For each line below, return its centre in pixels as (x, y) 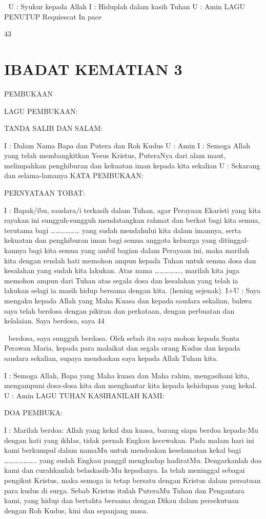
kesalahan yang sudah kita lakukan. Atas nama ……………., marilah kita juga (122, 270)
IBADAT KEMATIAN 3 (93, 69)
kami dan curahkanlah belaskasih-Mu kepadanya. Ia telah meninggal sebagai (125, 470)
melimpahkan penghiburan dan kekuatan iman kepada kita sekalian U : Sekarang (132, 165)
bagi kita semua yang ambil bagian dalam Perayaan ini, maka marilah (139, 250)
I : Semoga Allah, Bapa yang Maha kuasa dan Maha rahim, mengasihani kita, (127, 375)
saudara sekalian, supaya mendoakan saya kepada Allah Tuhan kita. (111, 358)
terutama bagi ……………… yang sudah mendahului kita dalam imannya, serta (123, 230)
